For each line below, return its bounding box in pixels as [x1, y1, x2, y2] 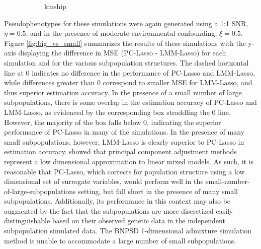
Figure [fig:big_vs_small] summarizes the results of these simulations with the [4, 37, 246, 48]
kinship [44, 1, 67, 11]
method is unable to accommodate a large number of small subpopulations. [4, 235, 236, 245]
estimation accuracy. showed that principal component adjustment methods [4, 146, 237, 157]
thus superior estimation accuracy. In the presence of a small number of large [4, 87, 242, 97]
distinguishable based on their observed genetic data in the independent [4, 215, 225, 226]
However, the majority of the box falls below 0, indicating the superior [4, 116, 221, 127]
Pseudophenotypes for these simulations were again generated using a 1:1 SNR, [4, 18, 248, 28]
